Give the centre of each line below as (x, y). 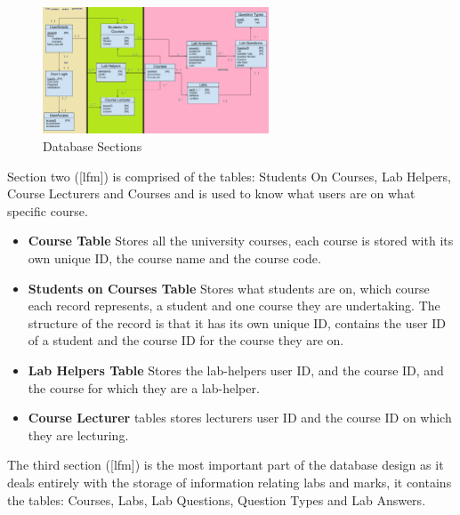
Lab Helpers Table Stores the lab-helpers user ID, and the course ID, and (236, 370)
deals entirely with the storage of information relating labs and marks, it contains (230, 482)
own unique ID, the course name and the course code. (174, 257)
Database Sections (93, 146)
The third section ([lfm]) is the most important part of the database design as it (226, 465)
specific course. (48, 210)
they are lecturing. (78, 435)
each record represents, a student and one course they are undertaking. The (234, 306)
